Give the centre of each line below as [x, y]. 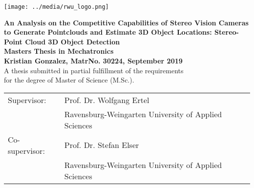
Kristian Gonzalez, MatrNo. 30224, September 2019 [93, 61]
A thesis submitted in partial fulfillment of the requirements [94, 70]
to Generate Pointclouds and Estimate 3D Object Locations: [108, 32]
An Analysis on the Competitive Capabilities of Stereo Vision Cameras [126, 22]
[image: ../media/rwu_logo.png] [56, 7]
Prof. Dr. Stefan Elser [102, 145]
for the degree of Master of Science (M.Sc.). [69, 80]
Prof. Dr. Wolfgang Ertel [107, 100]
